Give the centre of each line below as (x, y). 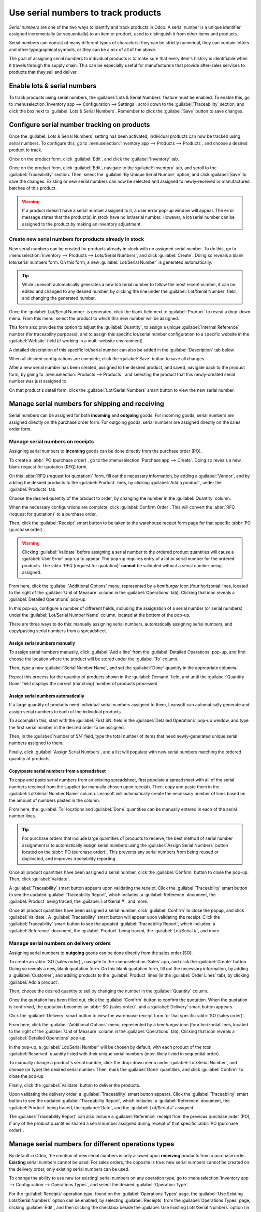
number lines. (22, 816)
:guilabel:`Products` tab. (33, 489)
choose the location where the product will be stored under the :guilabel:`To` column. (94, 659)
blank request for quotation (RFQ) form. (48, 467)
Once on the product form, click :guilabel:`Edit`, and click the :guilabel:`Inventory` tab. (94, 159)
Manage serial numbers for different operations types (92, 1144)
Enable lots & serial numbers (53, 86)
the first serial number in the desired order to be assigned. (67, 727)
